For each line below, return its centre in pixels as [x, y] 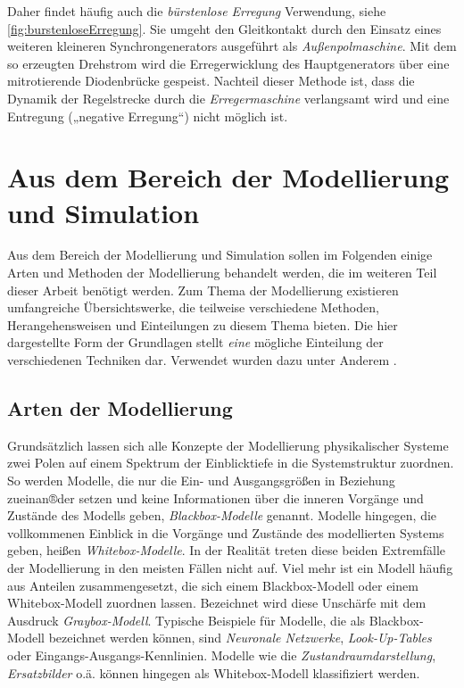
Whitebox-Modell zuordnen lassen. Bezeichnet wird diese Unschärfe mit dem [217, 603]
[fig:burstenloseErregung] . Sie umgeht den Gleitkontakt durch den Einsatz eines [224, 28]
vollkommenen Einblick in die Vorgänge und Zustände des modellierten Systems [226, 532]
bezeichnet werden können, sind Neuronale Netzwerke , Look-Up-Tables [240, 638]
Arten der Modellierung [120, 408]
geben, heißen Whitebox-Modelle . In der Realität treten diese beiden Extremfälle [227, 550]
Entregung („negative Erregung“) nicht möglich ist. [148, 116]
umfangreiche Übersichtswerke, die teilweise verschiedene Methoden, [193, 307]
